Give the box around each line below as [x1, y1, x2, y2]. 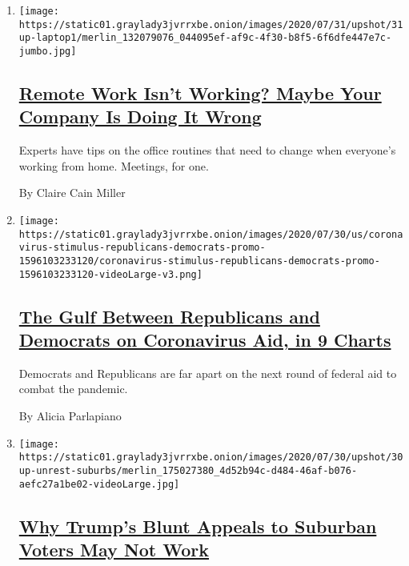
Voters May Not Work [18, 537, 210, 562]
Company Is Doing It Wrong [18, 104, 262, 129]
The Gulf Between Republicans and [18, 303, 320, 328]
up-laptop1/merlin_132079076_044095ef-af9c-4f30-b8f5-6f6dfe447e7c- [18, 32, 392, 44]
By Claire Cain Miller [18, 184, 126, 201]
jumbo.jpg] [18, 45, 77, 57]
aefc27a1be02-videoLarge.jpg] [18, 478, 180, 490]
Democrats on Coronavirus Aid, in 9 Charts [18, 327, 391, 352]
